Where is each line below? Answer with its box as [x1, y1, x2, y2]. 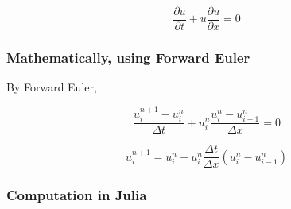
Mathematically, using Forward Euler [6, 47, 250, 67]
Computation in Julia [6, 185, 147, 205]
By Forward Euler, [6, 79, 97, 95]
